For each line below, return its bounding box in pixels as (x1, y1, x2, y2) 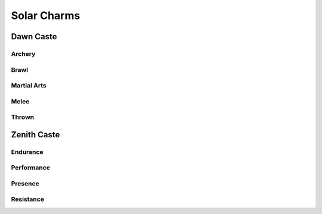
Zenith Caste (11, 130, 60, 140)
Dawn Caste (11, 32, 57, 42)
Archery (11, 49, 36, 58)
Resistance (11, 195, 45, 203)
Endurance (11, 147, 44, 156)
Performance (11, 163, 51, 172)
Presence (11, 179, 40, 187)
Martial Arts (11, 81, 47, 90)
